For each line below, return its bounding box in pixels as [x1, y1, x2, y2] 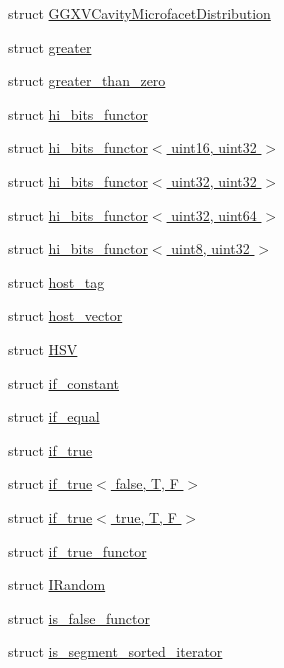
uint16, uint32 [171, 137, 257, 158]
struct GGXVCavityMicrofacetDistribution [8, 3, 271, 23]
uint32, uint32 [171, 170, 257, 191]
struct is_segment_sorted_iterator [8, 641, 223, 662]
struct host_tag [8, 271, 105, 292]
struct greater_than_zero [8, 70, 166, 91]
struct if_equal [8, 406, 100, 427]
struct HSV [8, 338, 78, 359]
